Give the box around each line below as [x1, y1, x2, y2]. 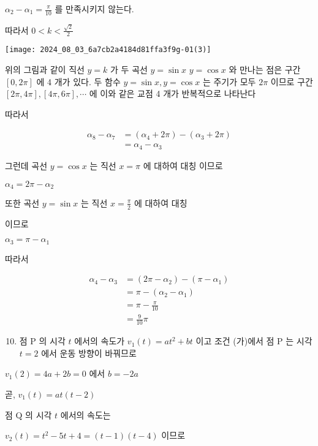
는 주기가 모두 [202, 75, 256, 88]
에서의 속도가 [74, 334, 125, 347]
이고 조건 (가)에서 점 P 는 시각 [195, 334, 312, 347]
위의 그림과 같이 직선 [5, 63, 85, 76]
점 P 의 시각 [19, 334, 66, 347]
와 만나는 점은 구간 [229, 63, 301, 76]
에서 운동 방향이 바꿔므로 [41, 346, 137, 359]
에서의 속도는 [60, 408, 111, 421]
